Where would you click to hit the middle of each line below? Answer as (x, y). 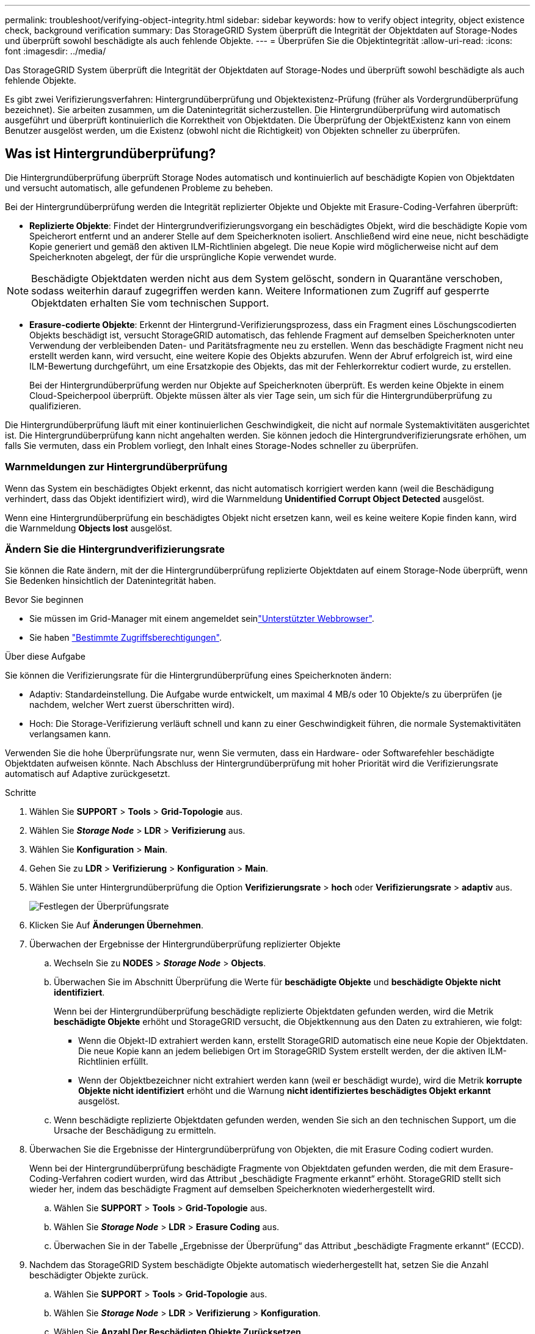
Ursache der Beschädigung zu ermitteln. (135, 1131)
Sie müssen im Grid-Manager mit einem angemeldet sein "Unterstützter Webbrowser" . (202, 619)
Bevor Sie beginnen (44, 600)
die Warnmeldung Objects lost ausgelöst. (89, 528)
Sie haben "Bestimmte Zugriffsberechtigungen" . (126, 638)
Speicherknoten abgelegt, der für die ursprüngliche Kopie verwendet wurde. (183, 257)
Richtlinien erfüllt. (113, 1062)
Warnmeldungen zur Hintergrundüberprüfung (116, 467)
